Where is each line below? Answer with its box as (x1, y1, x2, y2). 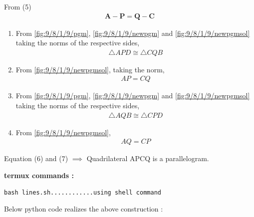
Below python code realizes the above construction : (4, 204, 163, 214)
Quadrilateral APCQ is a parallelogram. (86, 153, 209, 164)
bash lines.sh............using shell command (4, 189, 161, 196)
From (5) (4, 1, 31, 11)
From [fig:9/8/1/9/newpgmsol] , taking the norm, (15, 64, 165, 74)
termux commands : (4, 170, 74, 180)
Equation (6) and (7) (4, 153, 68, 164)
